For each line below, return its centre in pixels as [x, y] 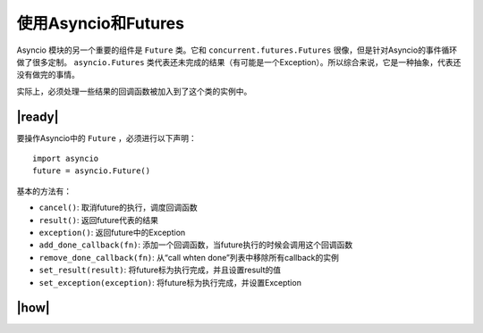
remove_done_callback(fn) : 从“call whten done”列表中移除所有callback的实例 [189, 257]
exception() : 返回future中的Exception [112, 232]
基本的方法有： [44, 191]
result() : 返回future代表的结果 [98, 220]
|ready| [38, 117]
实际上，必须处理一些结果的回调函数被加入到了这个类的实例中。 [134, 91]
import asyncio [66, 159]
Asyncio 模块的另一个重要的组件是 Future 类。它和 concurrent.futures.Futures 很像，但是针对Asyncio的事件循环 [237, 50]
